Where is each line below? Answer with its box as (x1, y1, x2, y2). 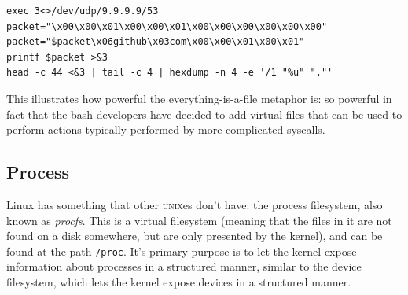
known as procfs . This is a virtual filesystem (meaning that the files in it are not (6, 212, 392, 228)
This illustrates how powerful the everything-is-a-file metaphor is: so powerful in (6, 90, 392, 106)
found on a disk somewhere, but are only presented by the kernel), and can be (6, 227, 383, 244)
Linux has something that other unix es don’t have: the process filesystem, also (6, 196, 383, 212)
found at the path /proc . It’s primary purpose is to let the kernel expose (6, 242, 357, 259)
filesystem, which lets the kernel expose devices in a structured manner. (6, 273, 351, 289)
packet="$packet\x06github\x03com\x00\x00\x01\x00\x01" (6, 36, 305, 48)
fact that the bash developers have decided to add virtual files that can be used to (6, 105, 402, 122)
